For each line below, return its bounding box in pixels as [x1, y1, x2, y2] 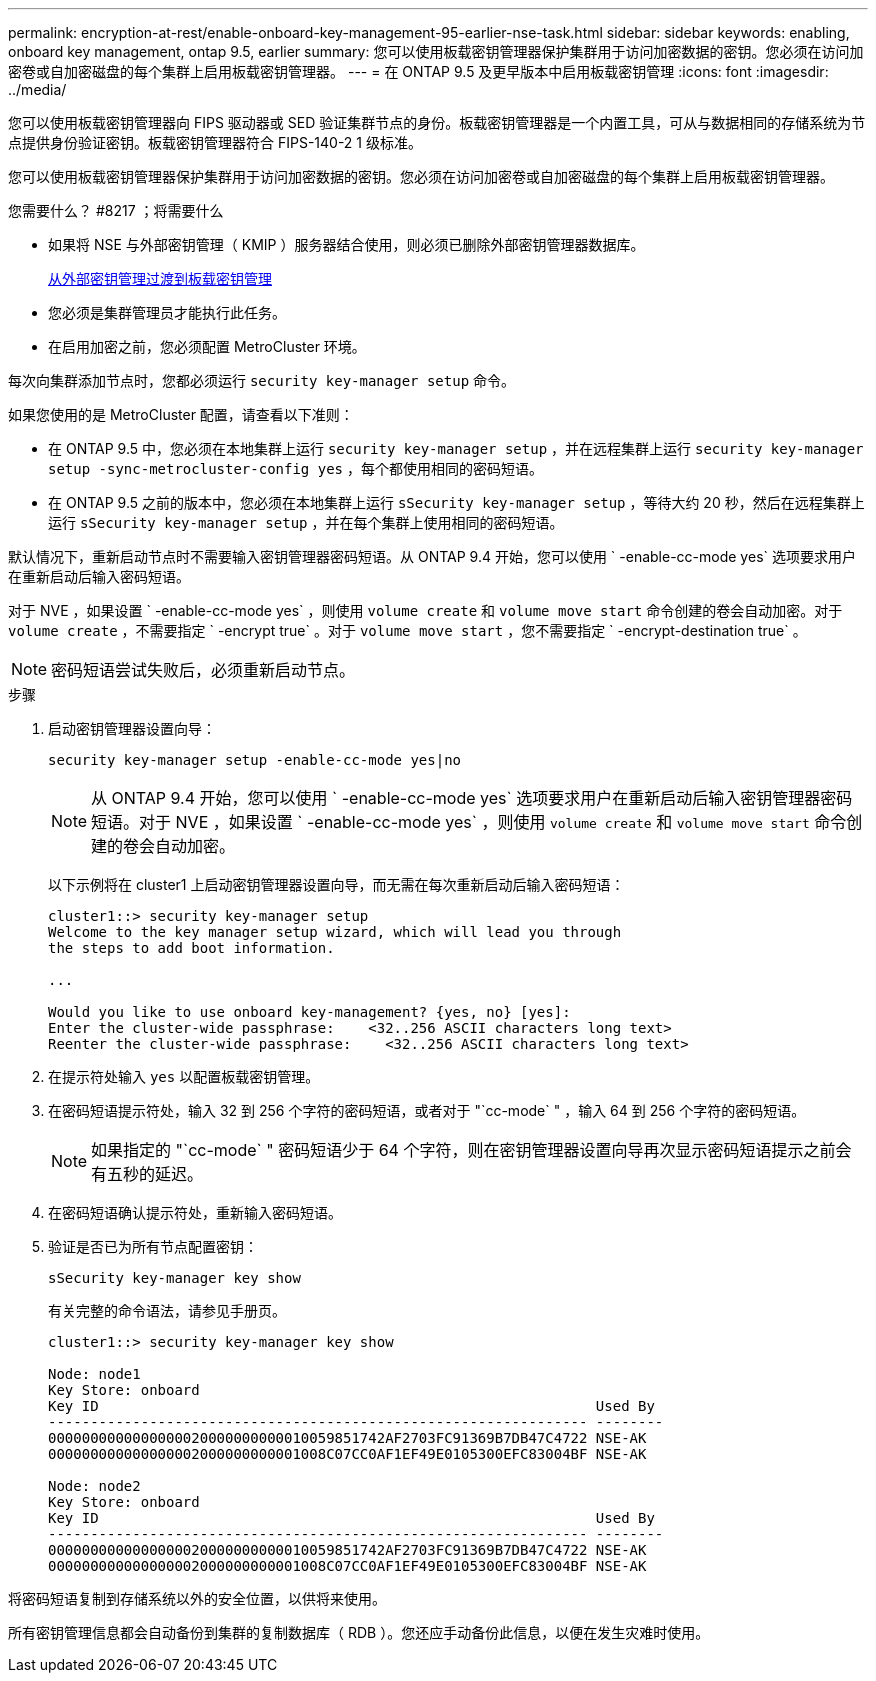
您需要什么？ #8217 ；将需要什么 [8, 202, 224, 219]
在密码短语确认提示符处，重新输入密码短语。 [48, 1204, 342, 1221]
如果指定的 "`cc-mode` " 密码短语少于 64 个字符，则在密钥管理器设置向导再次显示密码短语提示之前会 [91, 1140, 852, 1160]
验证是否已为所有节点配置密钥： [48, 1238, 258, 1255]
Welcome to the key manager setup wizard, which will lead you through [48, 924, 622, 940]
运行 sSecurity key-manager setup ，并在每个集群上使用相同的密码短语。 [48, 514, 564, 531]
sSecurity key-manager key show [48, 1270, 301, 1286]
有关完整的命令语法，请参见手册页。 [48, 1302, 286, 1319]
